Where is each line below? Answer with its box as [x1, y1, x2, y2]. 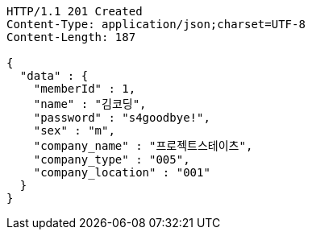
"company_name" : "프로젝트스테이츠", [33, 139, 253, 152]
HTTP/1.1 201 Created [6, 5, 143, 18]
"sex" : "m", [33, 124, 115, 137]
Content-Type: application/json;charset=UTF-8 [6, 18, 306, 31]
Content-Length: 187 [6, 31, 136, 43]
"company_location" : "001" [33, 166, 210, 179]
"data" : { [19, 69, 89, 82]
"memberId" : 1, [33, 82, 136, 95]
